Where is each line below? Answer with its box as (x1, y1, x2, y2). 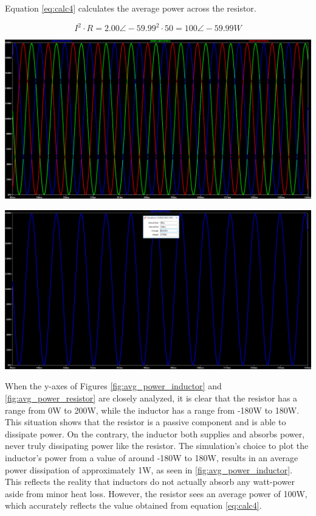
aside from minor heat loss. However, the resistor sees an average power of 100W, (5, 487, 307, 500)
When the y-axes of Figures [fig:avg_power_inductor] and (5, 380, 222, 392)
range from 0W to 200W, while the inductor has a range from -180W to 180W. (5, 403, 300, 416)
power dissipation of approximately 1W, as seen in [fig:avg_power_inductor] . (5, 463, 293, 476)
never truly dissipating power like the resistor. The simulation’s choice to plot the (5, 439, 309, 452)
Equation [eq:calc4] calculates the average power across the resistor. (5, 2, 256, 14)
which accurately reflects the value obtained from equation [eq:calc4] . (5, 499, 262, 512)
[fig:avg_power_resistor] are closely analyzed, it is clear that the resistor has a (5, 392, 298, 405)
